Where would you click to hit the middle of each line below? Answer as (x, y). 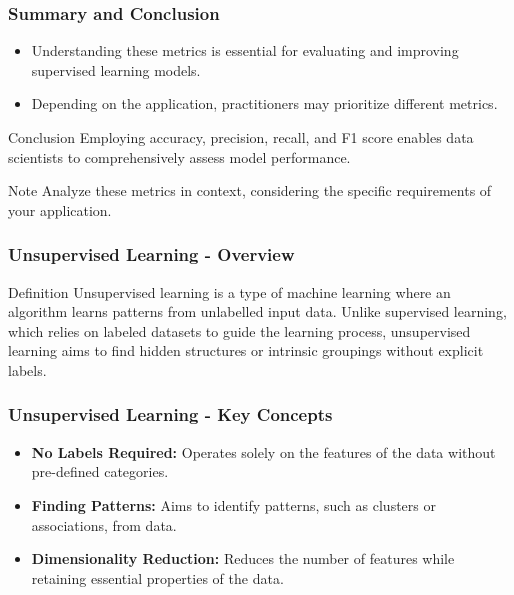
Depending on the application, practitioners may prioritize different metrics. (264, 103)
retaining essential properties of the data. (157, 577)
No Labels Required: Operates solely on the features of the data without (263, 451)
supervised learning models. (116, 69)
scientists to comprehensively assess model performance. (179, 156)
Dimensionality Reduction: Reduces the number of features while (243, 558)
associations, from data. (104, 524)
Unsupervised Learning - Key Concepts (170, 414)
